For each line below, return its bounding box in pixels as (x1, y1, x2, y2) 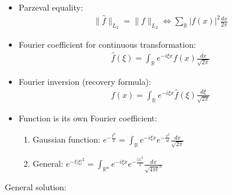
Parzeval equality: (18, 1, 83, 13)
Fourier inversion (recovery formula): (18, 75, 151, 87)
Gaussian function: (32, 133, 100, 146)
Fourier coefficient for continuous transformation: (18, 38, 196, 51)
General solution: (5, 180, 67, 193)
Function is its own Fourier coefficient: (18, 112, 158, 124)
